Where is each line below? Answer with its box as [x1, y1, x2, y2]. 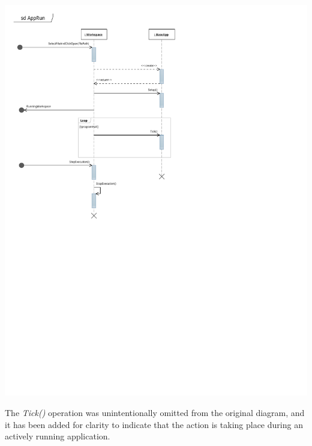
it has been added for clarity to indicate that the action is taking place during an [5, 418, 303, 430]
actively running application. [5, 430, 110, 442]
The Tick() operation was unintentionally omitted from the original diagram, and [5, 406, 305, 419]
